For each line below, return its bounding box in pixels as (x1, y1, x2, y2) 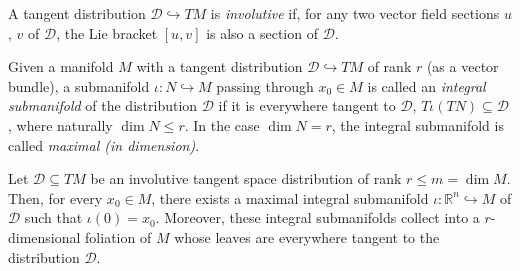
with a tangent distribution (136, 56, 303, 77)
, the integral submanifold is (331, 114, 504, 135)
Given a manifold (8, 56, 114, 77)
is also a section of (206, 22, 318, 43)
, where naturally (8, 114, 113, 135)
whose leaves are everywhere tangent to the (174, 226, 440, 247)
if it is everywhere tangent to (218, 95, 396, 116)
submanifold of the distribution (8, 95, 198, 116)
